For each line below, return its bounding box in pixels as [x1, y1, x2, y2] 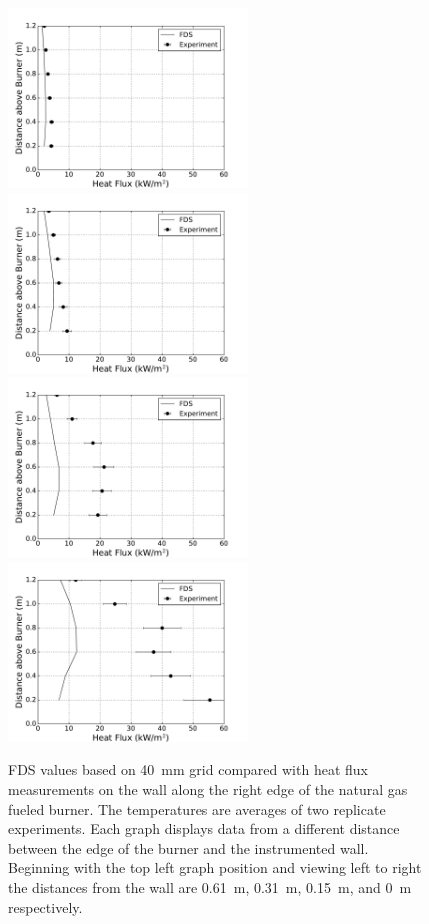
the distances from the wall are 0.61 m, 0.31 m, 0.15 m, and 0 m [8, 876, 412, 897]
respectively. [8, 896, 83, 917]
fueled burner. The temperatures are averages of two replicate [8, 798, 386, 819]
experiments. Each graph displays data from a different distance [8, 818, 400, 839]
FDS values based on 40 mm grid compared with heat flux [8, 759, 368, 780]
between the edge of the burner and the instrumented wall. [8, 837, 369, 858]
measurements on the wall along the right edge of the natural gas [8, 778, 408, 799]
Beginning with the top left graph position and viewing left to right [8, 857, 422, 878]
